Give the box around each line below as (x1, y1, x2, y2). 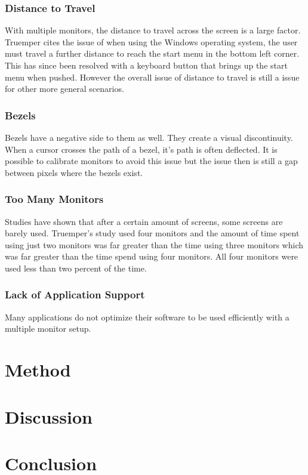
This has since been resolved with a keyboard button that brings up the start (5, 59, 288, 71)
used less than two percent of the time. (5, 261, 147, 274)
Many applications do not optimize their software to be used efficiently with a (5, 310, 289, 323)
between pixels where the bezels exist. (5, 166, 143, 178)
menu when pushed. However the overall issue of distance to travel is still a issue (5, 70, 300, 83)
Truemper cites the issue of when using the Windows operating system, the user (5, 35, 298, 48)
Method (5, 357, 71, 382)
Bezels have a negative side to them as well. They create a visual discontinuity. (5, 131, 293, 143)
